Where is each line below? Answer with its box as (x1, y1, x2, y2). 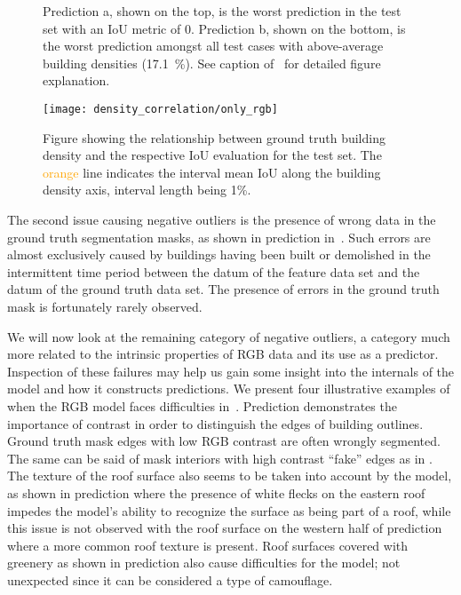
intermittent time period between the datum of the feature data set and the (7, 262, 420, 281)
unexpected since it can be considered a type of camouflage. (7, 570, 333, 589)
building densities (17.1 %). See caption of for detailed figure (43, 53, 381, 72)
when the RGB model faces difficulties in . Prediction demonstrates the (7, 396, 397, 415)
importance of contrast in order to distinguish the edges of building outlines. (7, 414, 424, 432)
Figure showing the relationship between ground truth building (43, 128, 385, 147)
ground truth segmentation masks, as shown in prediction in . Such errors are (7, 227, 431, 246)
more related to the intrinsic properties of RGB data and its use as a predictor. (7, 345, 439, 363)
